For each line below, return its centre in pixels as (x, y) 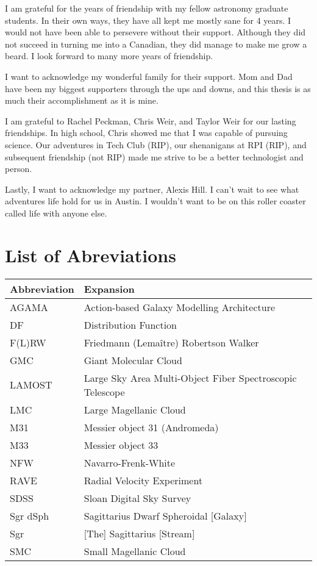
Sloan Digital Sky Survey (137, 498)
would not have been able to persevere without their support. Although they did (155, 32)
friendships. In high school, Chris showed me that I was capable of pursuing (146, 133)
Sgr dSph (30, 515)
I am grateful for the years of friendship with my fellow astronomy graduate (147, 8)
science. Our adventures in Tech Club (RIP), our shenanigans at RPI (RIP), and (156, 144)
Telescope (104, 392)
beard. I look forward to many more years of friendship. (109, 56)
